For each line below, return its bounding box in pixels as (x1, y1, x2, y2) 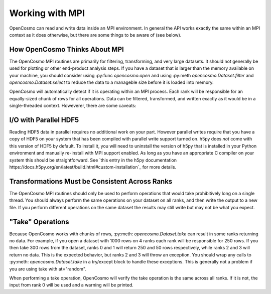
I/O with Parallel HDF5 (9, 116, 79, 124)
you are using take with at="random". (9, 266, 86, 272)
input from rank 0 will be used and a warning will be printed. (9, 282, 134, 288)
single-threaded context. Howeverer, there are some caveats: (9, 103, 137, 109)
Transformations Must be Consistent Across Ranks (9, 177, 173, 186)
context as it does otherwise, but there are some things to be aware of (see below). (9, 32, 182, 38)
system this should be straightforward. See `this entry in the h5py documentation (9, 157, 177, 163)
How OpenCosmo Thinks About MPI (9, 45, 124, 54)
